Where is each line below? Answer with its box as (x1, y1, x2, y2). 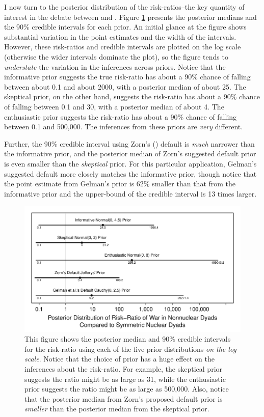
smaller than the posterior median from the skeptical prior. (24, 403, 209, 414)
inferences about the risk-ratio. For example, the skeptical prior (24, 363, 223, 374)
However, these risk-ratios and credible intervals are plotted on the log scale (4, 41, 241, 52)
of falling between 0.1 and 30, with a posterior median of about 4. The (4, 101, 224, 112)
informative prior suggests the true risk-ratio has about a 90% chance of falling (4, 71, 251, 82)
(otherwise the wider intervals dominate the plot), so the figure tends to (4, 51, 228, 62)
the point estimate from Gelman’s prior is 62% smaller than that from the (4, 178, 236, 189)
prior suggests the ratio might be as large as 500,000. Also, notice (24, 383, 229, 394)
